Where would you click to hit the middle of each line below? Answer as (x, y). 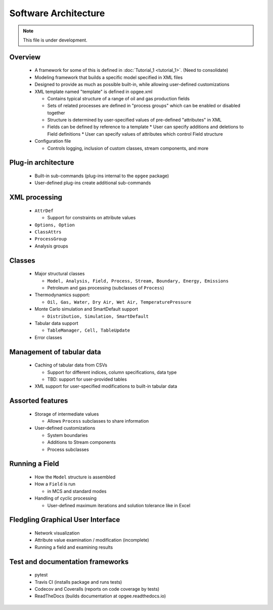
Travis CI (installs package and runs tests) (78, 582)
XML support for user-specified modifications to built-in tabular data (106, 386)
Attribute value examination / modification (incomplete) (92, 540)
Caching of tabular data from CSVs (71, 365)
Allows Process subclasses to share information (98, 421)
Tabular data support (56, 323)
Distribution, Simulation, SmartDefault (98, 316)
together (56, 113)
